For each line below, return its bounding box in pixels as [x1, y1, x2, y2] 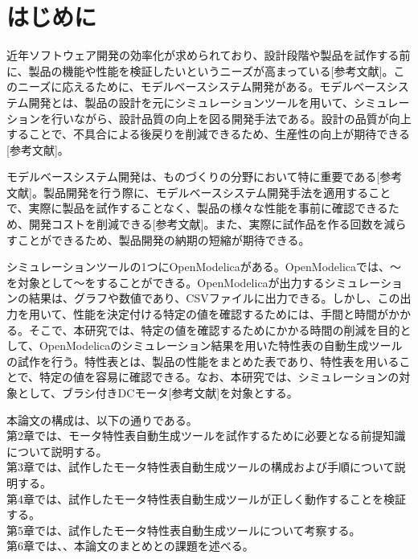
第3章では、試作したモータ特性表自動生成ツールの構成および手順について [6, 458, 395, 475]
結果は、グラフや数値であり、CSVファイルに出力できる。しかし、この [28, 290, 400, 306]
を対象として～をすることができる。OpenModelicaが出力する [6, 273, 325, 290]
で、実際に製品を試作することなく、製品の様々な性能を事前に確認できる [6, 199, 388, 216]
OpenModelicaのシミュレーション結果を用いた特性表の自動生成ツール [39, 337, 403, 354]
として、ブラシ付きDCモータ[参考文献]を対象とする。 [17, 384, 298, 401]
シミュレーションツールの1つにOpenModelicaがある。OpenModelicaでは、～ [6, 258, 402, 275]
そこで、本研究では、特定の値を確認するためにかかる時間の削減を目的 [28, 321, 400, 338]
